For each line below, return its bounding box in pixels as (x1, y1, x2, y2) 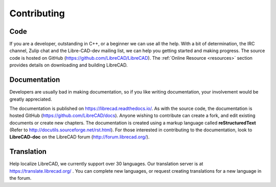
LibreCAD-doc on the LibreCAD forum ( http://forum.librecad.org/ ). (9, 134, 150, 140)
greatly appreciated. (9, 96, 52, 102)
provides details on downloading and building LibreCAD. (9, 62, 128, 68)
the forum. (9, 175, 32, 181)
